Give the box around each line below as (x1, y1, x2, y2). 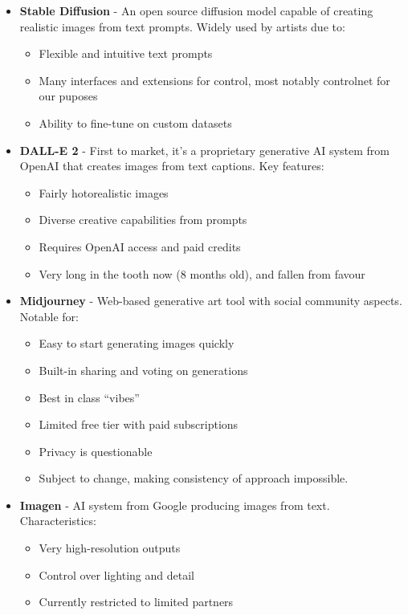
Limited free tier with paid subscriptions (39, 416, 239, 433)
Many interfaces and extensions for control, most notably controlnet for (39, 71, 390, 88)
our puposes (39, 88, 98, 104)
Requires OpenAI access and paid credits (39, 238, 241, 255)
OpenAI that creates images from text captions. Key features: (19, 157, 324, 174)
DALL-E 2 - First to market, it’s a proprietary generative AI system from (19, 141, 390, 158)
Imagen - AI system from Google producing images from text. (19, 496, 330, 513)
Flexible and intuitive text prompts (39, 45, 213, 62)
